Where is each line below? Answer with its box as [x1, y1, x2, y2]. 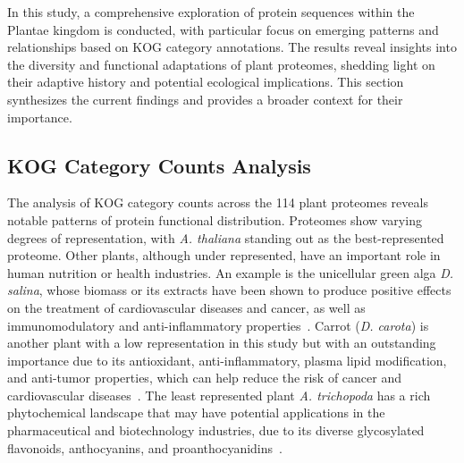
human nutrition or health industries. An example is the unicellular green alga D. [7, 263, 454, 282]
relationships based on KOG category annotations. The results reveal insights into [7, 38, 457, 56]
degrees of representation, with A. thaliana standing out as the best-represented [7, 228, 444, 247]
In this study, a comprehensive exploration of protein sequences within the [7, 3, 415, 21]
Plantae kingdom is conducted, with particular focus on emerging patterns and [7, 20, 439, 38]
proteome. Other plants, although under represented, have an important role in [7, 246, 441, 265]
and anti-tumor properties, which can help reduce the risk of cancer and [7, 368, 402, 387]
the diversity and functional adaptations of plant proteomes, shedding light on [7, 55, 435, 73]
